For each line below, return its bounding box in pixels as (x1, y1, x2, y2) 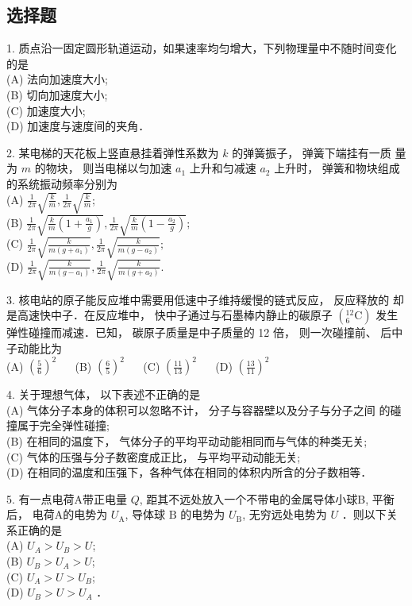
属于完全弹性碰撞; (17, 417, 110, 434)
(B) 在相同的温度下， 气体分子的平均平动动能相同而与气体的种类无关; (6, 432, 368, 449)
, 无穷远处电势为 (242, 506, 327, 523)
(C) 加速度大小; (6, 102, 86, 118)
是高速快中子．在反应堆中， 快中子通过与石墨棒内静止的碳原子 (6, 307, 333, 323)
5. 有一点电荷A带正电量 (6, 490, 128, 507)
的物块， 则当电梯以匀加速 (34, 160, 172, 176)
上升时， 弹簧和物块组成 (274, 160, 400, 176)
